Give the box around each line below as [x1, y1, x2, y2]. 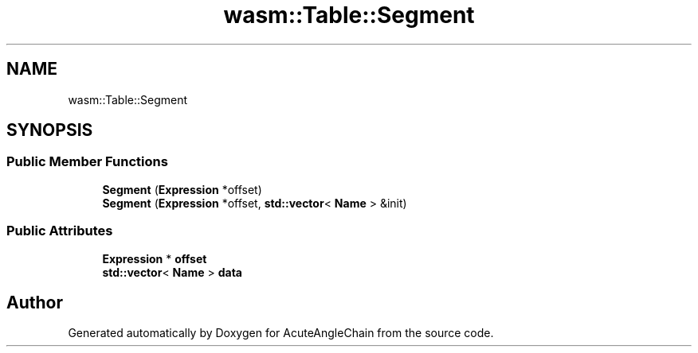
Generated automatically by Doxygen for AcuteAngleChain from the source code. [68, 326, 494, 340]
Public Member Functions [6, 153, 168, 170]
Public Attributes [6, 223, 113, 239]
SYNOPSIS [6, 120, 93, 141]
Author [6, 292, 63, 312]
